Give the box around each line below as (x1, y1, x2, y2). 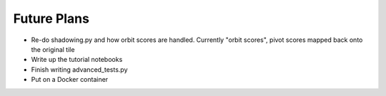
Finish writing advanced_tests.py (31, 65, 128, 74)
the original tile (31, 45, 75, 53)
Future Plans (13, 11, 89, 26)
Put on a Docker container (31, 75, 109, 84)
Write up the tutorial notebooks (31, 55, 123, 64)
